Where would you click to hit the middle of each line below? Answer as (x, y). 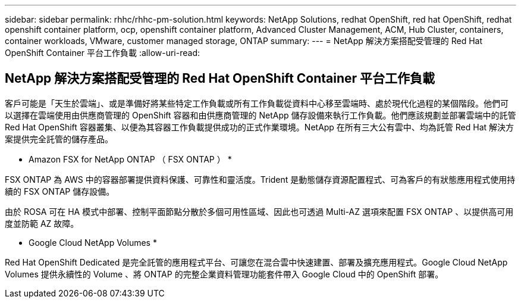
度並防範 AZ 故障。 (42, 223)
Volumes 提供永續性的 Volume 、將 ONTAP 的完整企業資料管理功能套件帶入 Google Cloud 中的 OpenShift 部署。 (224, 274)
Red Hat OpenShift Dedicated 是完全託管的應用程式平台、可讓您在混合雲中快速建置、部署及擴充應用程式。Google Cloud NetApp (256, 262)
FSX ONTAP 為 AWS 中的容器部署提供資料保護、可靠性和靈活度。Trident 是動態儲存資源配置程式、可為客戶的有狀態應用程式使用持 (260, 179)
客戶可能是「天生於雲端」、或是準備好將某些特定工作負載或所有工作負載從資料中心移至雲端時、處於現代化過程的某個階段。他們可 (257, 103)
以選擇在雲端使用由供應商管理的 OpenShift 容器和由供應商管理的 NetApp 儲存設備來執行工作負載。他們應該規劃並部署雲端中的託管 (260, 115)
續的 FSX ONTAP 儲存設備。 (60, 191)
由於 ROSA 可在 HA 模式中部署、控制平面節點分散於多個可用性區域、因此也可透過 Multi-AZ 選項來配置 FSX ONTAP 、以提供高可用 (259, 211)
